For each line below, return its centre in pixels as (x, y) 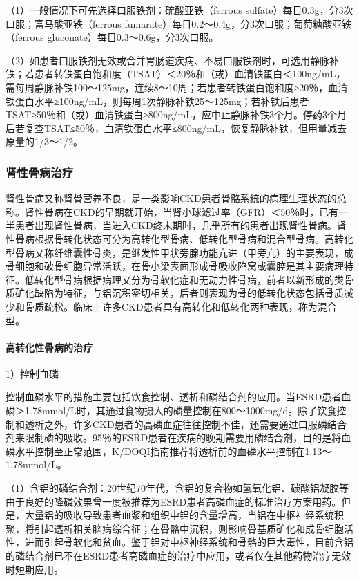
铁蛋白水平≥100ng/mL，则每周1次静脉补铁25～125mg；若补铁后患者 (157, 101)
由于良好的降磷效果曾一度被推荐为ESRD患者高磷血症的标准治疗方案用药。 (174, 501)
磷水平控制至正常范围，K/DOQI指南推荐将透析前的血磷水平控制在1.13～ (169, 451)
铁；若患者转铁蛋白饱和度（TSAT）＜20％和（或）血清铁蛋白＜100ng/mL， (176, 74)
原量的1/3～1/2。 (44, 141)
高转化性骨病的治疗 (49, 347)
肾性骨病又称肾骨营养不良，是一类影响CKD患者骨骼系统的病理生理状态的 (171, 198)
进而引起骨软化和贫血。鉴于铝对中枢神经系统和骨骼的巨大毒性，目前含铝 (189, 542)
